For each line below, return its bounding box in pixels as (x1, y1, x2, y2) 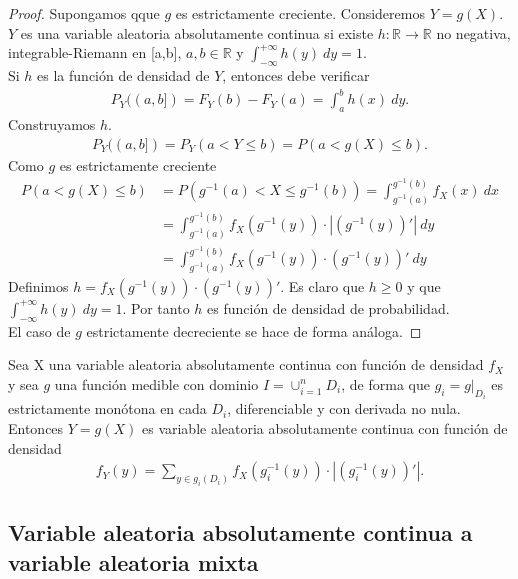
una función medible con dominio (54, 373, 259, 394)
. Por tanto (122, 297, 190, 318)
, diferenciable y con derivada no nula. (227, 398, 461, 419)
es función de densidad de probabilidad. (207, 297, 450, 318)
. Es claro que (280, 275, 365, 296)
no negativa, (436, 22, 511, 43)
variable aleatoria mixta (8, 546, 259, 577)
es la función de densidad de (37, 64, 210, 85)
